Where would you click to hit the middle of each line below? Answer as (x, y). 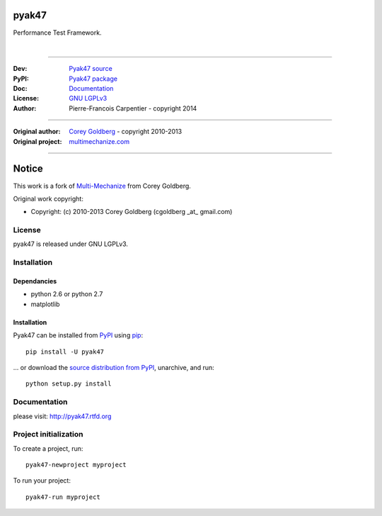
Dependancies (35, 281)
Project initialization (48, 434)
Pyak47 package (93, 79)
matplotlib (45, 304)
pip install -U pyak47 (65, 352)
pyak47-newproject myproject (76, 465)
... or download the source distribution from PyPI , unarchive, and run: (114, 367)
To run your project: (42, 481)
